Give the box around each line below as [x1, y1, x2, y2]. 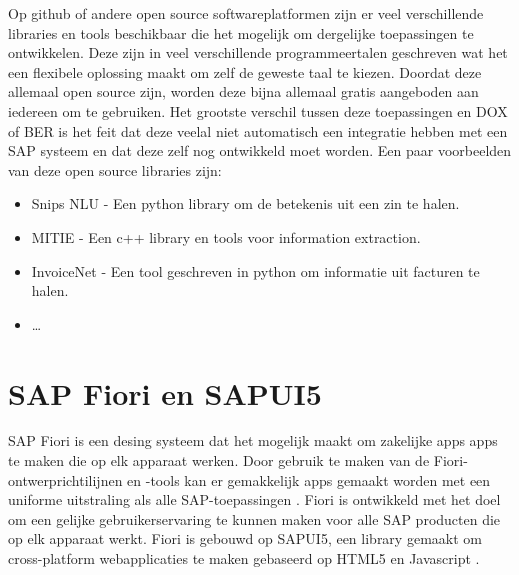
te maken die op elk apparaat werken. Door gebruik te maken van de [8, 450, 430, 471]
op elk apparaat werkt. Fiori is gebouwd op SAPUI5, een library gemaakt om [8, 528, 482, 549]
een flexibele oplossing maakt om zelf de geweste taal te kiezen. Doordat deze [8, 61, 482, 82]
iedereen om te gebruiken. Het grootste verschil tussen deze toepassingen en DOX [8, 100, 508, 121]
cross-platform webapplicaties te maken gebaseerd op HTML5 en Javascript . [8, 548, 480, 568]
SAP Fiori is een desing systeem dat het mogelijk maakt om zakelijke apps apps [8, 430, 498, 451]
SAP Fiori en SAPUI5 [8, 372, 322, 413]
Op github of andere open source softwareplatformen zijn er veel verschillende [8, 3, 484, 23]
